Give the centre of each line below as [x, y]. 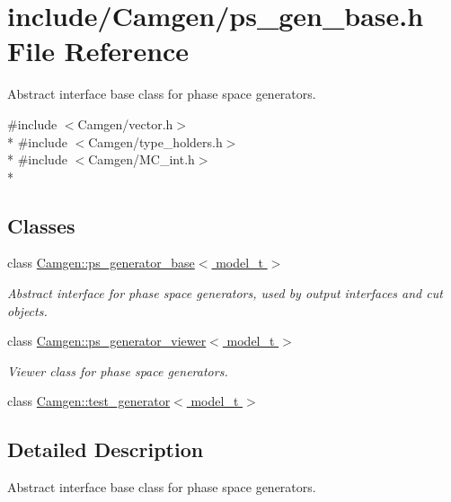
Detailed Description [106, 449]
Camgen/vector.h [125, 123]
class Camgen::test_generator [89, 401]
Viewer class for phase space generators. [118, 370]
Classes [41, 225]
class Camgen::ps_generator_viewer [107, 341]
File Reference [98, 51]
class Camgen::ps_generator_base [101, 263]
